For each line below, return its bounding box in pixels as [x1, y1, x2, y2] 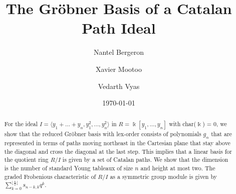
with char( [169, 120, 196, 128]
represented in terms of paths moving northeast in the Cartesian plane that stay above [4, 138, 230, 147]
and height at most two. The [140, 163, 215, 172]
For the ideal [4, 120, 38, 128]
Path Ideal [82, 18, 156, 38]
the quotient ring [4, 155, 49, 164]
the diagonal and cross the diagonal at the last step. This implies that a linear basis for [4, 147, 232, 155]
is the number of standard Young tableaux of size [4, 163, 133, 172]
